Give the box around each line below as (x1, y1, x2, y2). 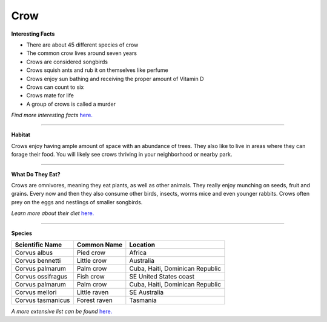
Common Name (76, 240, 123, 249)
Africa (129, 248, 147, 257)
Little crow (76, 256, 107, 265)
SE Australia (129, 288, 164, 296)
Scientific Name (15, 240, 62, 249)
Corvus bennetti (15, 256, 61, 265)
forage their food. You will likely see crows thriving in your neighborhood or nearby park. (11, 151, 233, 158)
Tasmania (129, 296, 157, 304)
